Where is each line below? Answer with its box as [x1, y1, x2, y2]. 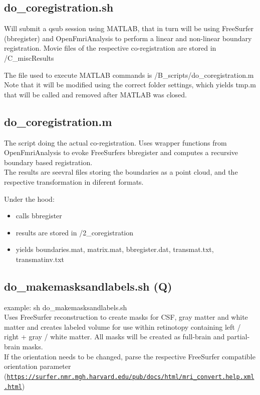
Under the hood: [4, 193, 55, 204]
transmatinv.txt [16, 253, 64, 264]
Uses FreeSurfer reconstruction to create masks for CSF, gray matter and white [4, 312, 248, 322]
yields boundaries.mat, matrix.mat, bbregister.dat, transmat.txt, [16, 244, 214, 254]
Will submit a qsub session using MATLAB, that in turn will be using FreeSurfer [4, 23, 253, 34]
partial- [226, 331, 250, 342]
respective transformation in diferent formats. [4, 176, 144, 187]
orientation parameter [4, 361, 71, 371]
